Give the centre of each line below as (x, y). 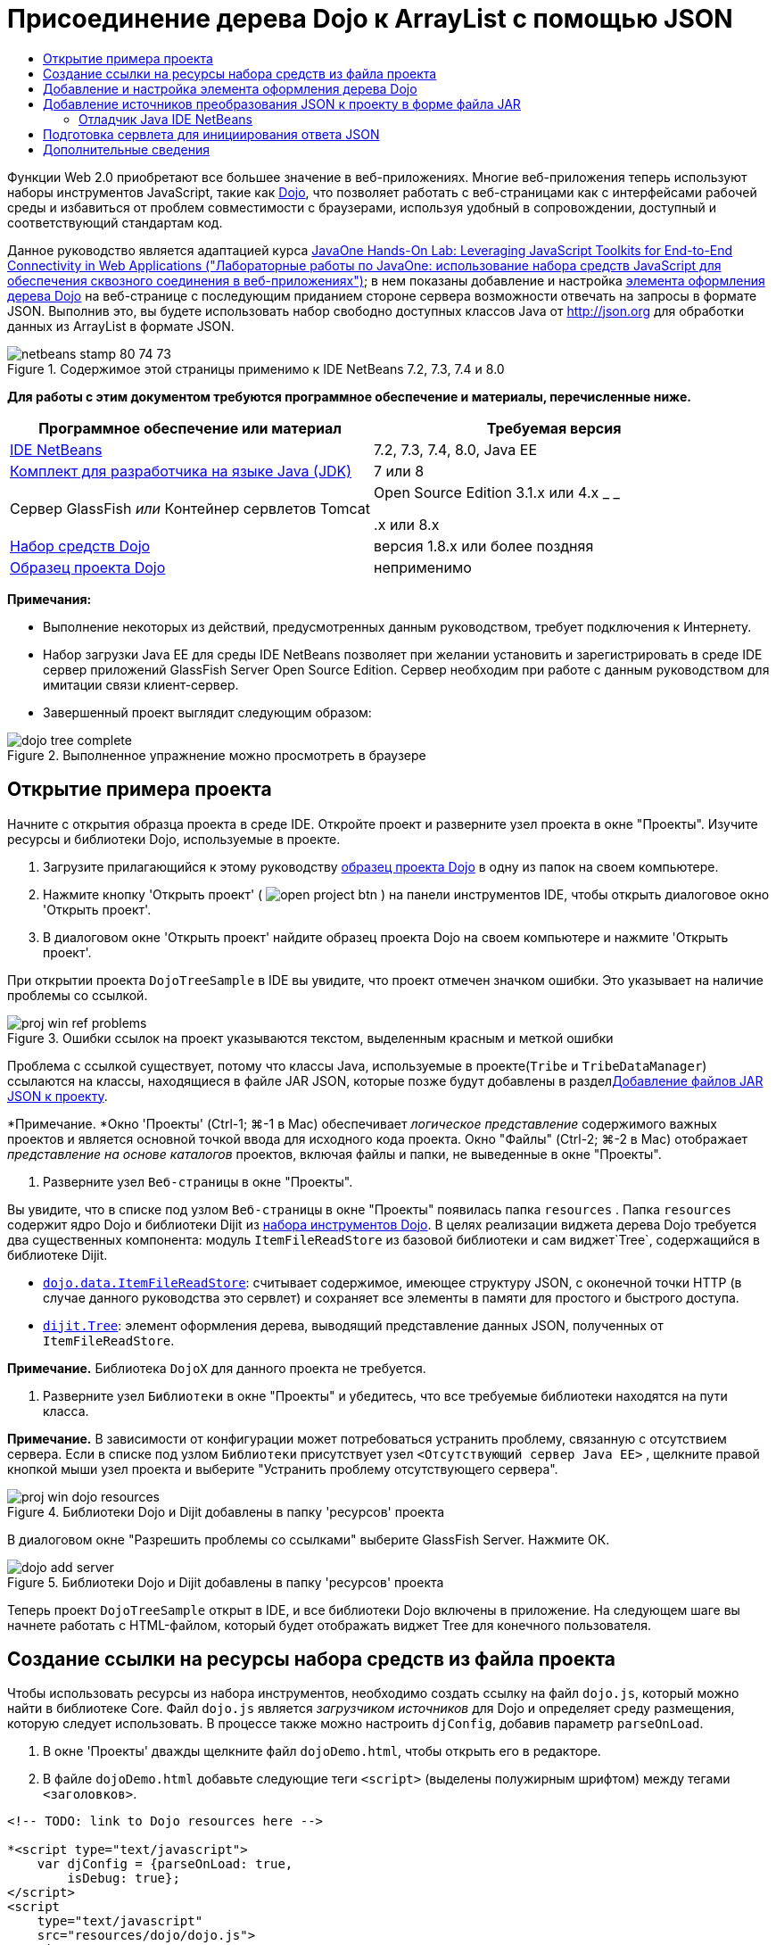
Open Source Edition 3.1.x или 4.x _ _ (497, 492)
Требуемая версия (554, 428)
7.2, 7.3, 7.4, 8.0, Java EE (456, 449)
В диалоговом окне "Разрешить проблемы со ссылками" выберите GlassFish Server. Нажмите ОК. (309, 1539)
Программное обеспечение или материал (190, 428)
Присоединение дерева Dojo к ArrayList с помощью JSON (370, 19)
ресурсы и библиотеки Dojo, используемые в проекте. (174, 839)
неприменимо (423, 567)
